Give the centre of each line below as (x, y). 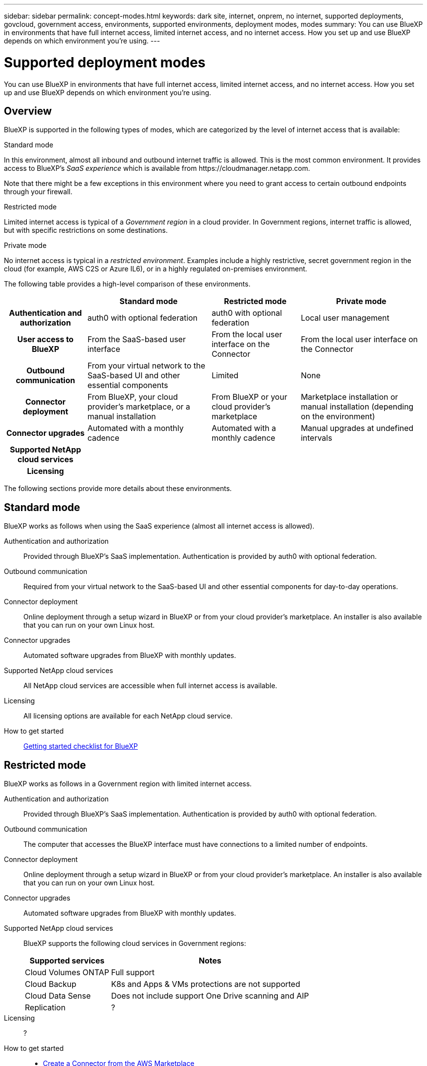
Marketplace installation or (349, 397)
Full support (133, 973)
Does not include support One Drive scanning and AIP (210, 996)
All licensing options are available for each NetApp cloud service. (128, 716)
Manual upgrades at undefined (357, 428)
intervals (317, 438)
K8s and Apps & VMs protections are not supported (205, 984)
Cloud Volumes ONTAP (67, 973)
